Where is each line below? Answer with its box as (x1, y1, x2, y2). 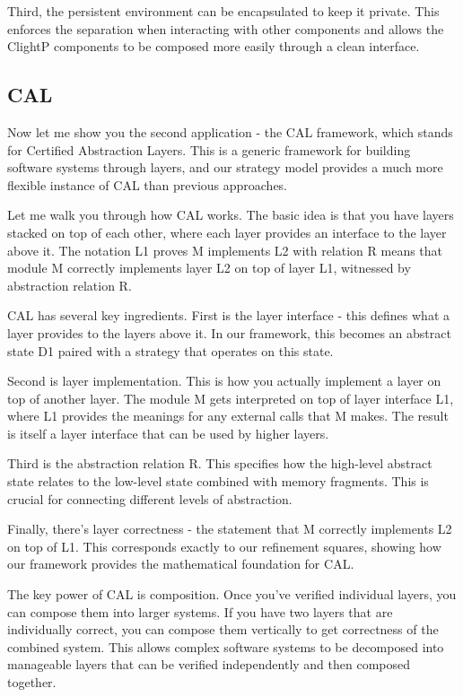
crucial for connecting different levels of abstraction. (7, 489, 293, 508)
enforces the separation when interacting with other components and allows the (7, 19, 444, 38)
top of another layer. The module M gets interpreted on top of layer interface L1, (7, 388, 454, 407)
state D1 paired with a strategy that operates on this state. (7, 341, 334, 360)
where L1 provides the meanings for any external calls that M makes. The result (7, 406, 449, 425)
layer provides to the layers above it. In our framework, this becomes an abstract (7, 323, 451, 342)
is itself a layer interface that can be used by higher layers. (7, 423, 329, 442)
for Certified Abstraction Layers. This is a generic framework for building (7, 140, 411, 159)
